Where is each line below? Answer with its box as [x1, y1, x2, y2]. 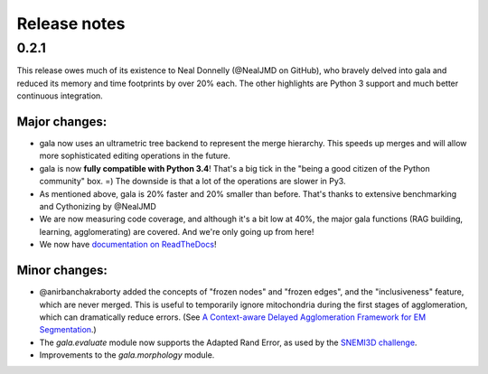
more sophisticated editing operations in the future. [39, 150, 230, 162]
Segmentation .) [39, 324, 97, 335]
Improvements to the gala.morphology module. [39, 350, 215, 360]
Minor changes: [16, 263, 108, 278]
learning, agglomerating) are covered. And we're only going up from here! [39, 226, 314, 237]
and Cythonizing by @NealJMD [39, 201, 157, 212]
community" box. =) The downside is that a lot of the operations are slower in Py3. [39, 176, 346, 187]
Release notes [16, 14, 126, 33]
